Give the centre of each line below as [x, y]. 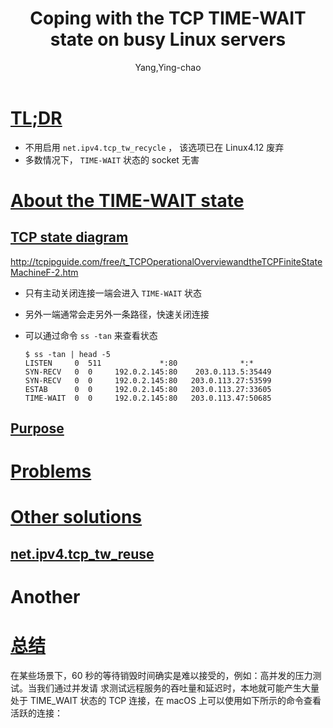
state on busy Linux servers [168, 39]
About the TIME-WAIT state [127, 200]
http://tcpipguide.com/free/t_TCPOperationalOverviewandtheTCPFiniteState [166, 261]
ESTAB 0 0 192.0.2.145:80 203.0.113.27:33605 [148, 389]
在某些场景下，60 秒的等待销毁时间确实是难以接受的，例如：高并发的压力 [161, 675]
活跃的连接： [36, 713]
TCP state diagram [69, 237]
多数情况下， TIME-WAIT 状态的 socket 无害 [112, 159]
